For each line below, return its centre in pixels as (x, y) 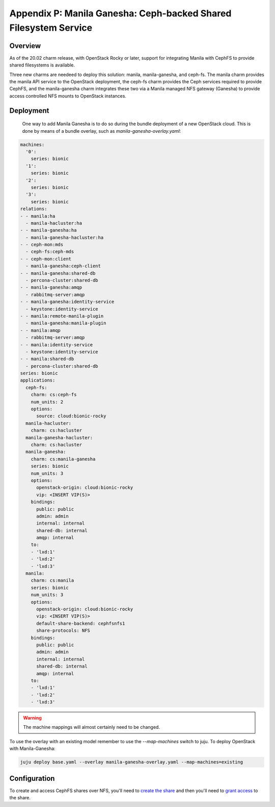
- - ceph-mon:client (46, 259)
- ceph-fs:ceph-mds (50, 252)
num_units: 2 (47, 402)
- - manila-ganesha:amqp (51, 288)
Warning (32, 718)
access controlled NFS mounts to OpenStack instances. (68, 96)
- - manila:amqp (40, 330)
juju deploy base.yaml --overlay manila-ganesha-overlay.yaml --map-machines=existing (132, 762)
